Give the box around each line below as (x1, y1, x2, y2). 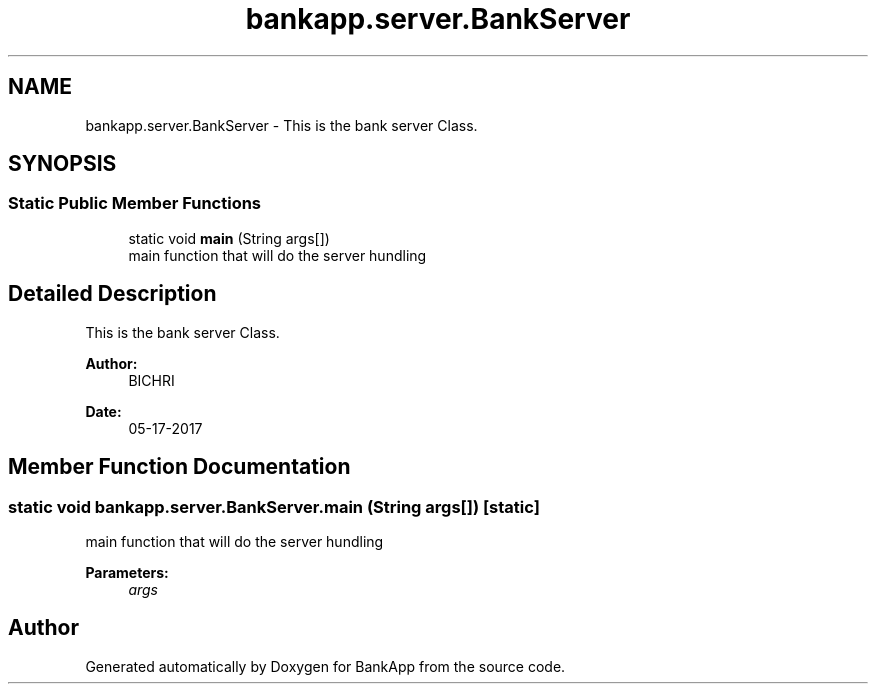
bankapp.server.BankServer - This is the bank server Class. (85, 116, 478, 134)
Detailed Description (8, 281, 217, 307)
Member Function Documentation (8, 454, 351, 480)
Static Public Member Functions (8, 193, 262, 214)
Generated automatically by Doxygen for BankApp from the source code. (85, 657, 566, 675)
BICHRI (128, 371, 175, 389)
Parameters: (85, 563, 169, 581)
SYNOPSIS (8, 151, 117, 177)
